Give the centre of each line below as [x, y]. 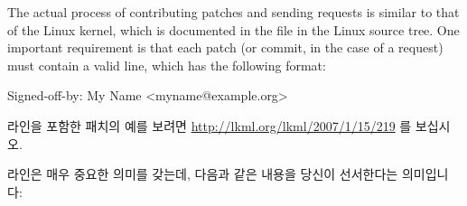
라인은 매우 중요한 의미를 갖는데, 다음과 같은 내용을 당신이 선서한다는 [203, 174]
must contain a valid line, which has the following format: [167, 65]
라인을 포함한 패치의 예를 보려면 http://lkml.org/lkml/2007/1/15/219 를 [210, 125]
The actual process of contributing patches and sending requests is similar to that [233, 12]
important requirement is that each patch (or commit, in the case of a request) [225, 47]
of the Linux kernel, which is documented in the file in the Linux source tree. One [233, 29]
